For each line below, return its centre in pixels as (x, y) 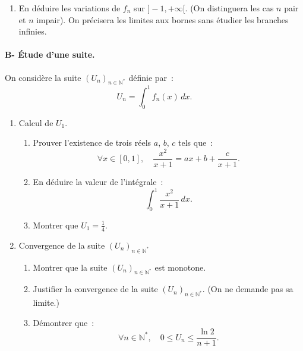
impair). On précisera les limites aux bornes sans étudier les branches (162, 19)
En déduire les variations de (70, 8)
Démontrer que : (64, 322)
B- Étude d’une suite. (50, 54)
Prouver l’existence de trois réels (92, 142)
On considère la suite (43, 77)
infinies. (33, 31)
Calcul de (36, 122)
